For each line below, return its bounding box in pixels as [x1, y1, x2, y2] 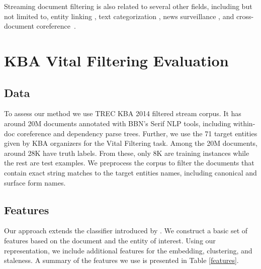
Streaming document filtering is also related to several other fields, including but [4, 1, 252, 11]
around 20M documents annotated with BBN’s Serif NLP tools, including [4, 118, 231, 128]
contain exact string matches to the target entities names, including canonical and [4, 167, 257, 177]
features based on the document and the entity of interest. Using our [4, 235, 216, 245]
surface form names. [4, 177, 66, 188]
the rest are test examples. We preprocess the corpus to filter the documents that [4, 157, 254, 168]
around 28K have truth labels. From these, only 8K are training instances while [4, 147, 249, 158]
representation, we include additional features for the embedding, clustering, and [4, 245, 252, 255]
